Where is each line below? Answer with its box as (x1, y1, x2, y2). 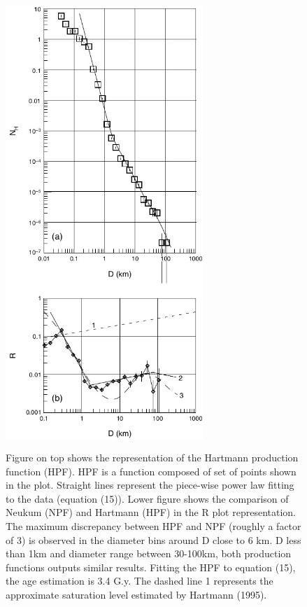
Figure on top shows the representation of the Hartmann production (6, 450, 299, 465)
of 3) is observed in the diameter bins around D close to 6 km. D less (6, 532, 301, 547)
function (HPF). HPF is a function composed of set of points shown (6, 463, 297, 478)
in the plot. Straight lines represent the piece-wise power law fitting (6, 477, 294, 492)
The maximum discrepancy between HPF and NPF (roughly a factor (6, 519, 301, 533)
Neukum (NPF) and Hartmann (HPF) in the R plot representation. (6, 505, 296, 519)
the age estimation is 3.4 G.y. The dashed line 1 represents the (6, 573, 273, 588)
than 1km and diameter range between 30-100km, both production (6, 546, 292, 561)
